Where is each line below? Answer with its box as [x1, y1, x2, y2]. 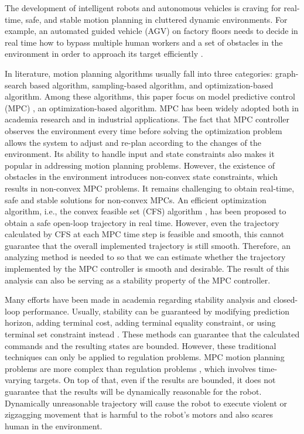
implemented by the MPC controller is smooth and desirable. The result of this [5, 262, 289, 275]
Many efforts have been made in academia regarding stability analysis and [5, 293, 271, 306]
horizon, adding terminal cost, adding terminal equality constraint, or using [5, 316, 276, 329]
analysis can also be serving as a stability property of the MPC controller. [5, 274, 271, 286]
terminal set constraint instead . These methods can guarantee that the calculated [5, 328, 300, 340]
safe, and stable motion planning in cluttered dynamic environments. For [25, 13, 288, 25]
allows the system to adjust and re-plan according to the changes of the [5, 136, 261, 148]
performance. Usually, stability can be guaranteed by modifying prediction [22, 305, 290, 317]
